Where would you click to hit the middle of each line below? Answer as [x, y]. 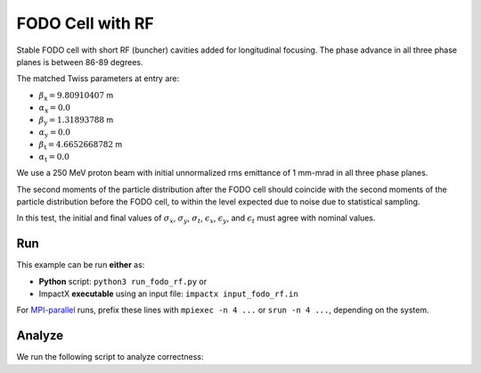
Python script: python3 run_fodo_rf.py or [123, 281]
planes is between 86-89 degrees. [80, 62]
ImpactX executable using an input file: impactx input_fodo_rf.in [168, 294]
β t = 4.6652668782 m [81, 145]
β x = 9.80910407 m [76, 96]
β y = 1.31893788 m [76, 120]
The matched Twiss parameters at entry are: [98, 79]
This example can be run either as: [81, 265]
